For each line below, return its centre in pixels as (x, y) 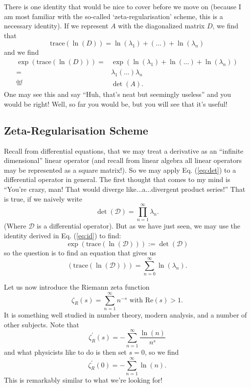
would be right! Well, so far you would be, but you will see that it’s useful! (116, 103)
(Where (15, 226)
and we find (22, 52)
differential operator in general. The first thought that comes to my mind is (117, 179)
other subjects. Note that (42, 324)
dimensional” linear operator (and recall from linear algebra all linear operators (123, 160)
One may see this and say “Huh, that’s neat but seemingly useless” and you (118, 94)
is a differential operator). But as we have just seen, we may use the (139, 226)
